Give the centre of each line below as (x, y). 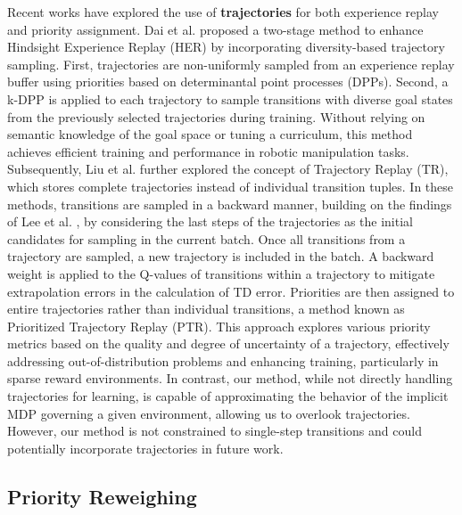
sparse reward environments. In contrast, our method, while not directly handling (230, 378)
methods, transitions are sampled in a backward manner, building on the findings (230, 204)
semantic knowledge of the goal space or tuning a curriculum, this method (210, 134)
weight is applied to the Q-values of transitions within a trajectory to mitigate (221, 273)
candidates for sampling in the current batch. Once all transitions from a (206, 238)
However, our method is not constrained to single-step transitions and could (214, 431)
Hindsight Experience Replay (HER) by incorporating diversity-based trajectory (226, 47)
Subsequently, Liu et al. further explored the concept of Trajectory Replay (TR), (228, 169)
